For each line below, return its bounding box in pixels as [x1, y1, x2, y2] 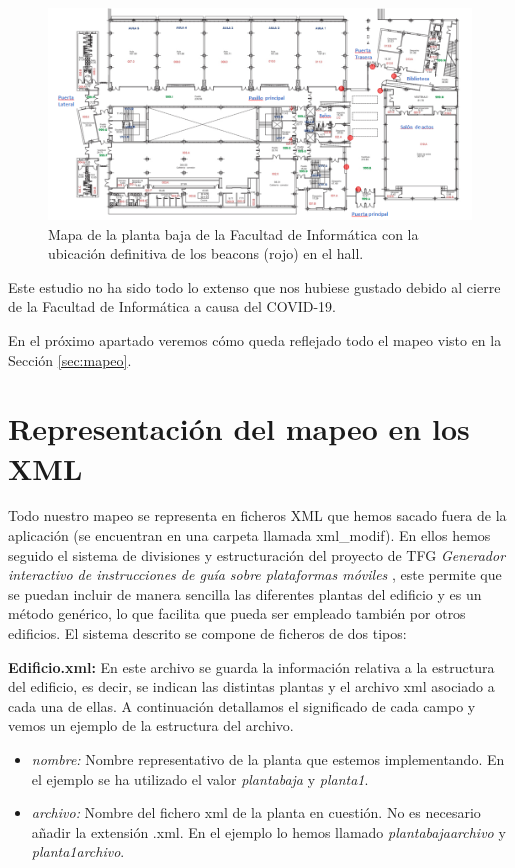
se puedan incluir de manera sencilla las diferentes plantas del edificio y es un [8, 583, 482, 604]
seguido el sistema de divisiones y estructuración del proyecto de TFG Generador [8, 544, 506, 565]
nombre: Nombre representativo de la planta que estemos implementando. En [31, 749, 505, 769]
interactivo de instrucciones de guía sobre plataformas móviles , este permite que [8, 564, 502, 585]
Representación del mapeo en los [8, 408, 470, 449]
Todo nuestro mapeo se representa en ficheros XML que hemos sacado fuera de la [8, 505, 507, 526]
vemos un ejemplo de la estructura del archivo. [8, 715, 294, 736]
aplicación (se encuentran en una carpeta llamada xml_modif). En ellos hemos [8, 525, 491, 546]
